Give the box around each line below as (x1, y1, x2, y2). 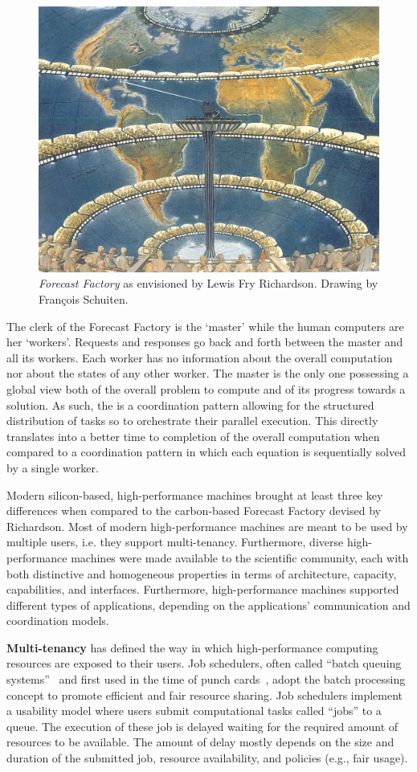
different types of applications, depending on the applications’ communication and (6, 596, 411, 613)
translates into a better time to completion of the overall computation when (6, 427, 380, 444)
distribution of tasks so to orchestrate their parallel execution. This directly (6, 412, 378, 429)
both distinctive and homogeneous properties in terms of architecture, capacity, (6, 565, 397, 582)
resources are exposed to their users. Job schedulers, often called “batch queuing (6, 655, 402, 672)
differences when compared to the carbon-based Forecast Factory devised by (6, 502, 381, 519)
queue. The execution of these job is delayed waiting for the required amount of (6, 717, 399, 734)
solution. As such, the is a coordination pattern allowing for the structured (6, 396, 374, 413)
